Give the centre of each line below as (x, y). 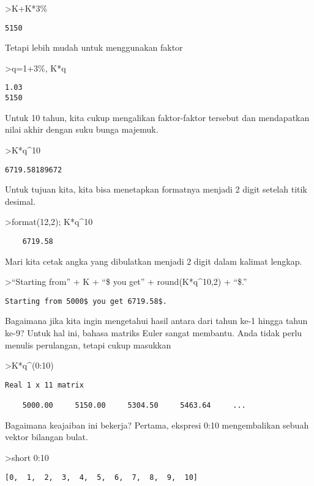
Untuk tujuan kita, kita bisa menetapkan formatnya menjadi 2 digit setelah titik (156, 189)
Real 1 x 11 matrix (44, 385)
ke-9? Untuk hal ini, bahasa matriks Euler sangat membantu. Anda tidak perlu (154, 333)
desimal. (20, 201)
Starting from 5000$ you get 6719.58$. (86, 301)
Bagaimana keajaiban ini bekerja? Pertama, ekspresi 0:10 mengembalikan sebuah (157, 425)
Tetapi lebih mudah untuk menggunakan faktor (94, 47)
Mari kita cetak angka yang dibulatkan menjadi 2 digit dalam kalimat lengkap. (154, 261)
